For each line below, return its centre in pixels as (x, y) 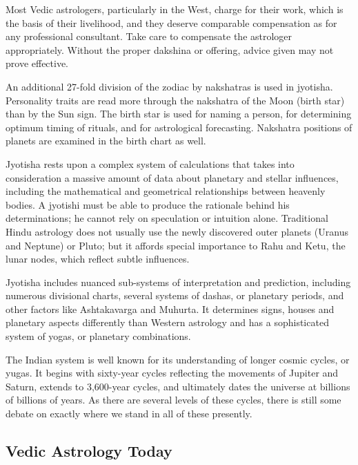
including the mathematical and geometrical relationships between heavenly (166, 191)
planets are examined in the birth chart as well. (106, 141)
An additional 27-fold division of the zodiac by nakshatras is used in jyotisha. (169, 86)
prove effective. (37, 63)
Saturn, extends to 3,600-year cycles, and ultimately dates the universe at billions (178, 386)
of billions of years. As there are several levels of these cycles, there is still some (173, 400)
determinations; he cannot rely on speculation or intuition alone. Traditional (167, 218)
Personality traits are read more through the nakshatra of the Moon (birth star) (175, 100)
